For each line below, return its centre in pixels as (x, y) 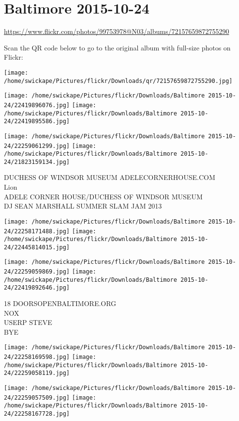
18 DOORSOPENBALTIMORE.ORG (60, 303)
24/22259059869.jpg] (37, 272)
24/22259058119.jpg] (37, 373)
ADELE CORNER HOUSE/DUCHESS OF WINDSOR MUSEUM (103, 196)
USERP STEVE (28, 322)
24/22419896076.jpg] (37, 105)
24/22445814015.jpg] (37, 247)
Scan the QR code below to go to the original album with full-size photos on (117, 47)
